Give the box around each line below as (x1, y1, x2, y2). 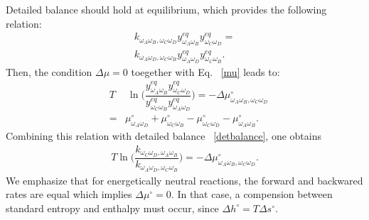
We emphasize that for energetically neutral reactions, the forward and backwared (6, 172, 363, 187)
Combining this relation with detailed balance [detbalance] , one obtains (6, 128, 321, 143)
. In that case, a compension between (171, 187, 333, 202)
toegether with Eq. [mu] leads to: (131, 64, 280, 79)
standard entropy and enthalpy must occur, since (6, 200, 219, 215)
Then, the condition (6, 64, 92, 79)
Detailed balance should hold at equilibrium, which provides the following (6, 2, 327, 16)
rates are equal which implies (6, 187, 132, 202)
